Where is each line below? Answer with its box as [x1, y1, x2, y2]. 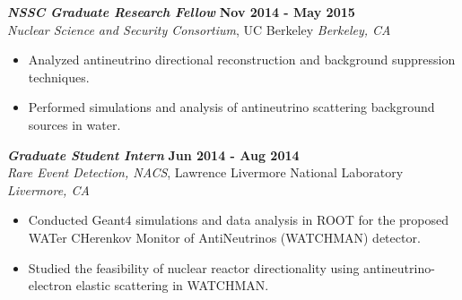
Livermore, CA [7, 180, 90, 199]
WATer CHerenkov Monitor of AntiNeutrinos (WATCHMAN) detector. [28, 227, 421, 246]
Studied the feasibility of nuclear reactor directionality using [28, 258, 360, 277]
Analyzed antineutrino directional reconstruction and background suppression [28, 50, 456, 69]
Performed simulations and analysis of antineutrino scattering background [28, 98, 435, 116]
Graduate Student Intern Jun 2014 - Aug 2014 [7, 145, 300, 164]
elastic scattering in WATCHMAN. [75, 276, 269, 295]
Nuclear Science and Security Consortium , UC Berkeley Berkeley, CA [7, 20, 391, 39]
